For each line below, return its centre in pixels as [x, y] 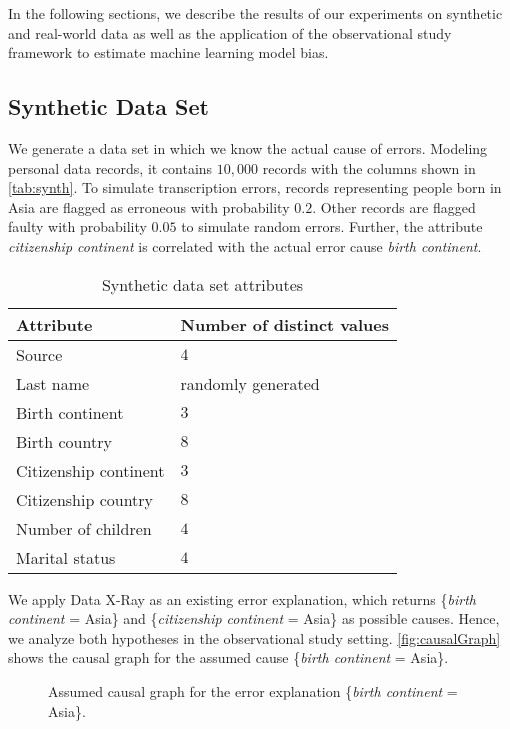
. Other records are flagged [394, 206]
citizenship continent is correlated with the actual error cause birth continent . [245, 245]
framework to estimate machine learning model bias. [168, 52]
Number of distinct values [284, 324]
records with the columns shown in [369, 167]
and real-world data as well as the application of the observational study [230, 32]
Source [39, 354]
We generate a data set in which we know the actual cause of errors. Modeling [248, 147]
